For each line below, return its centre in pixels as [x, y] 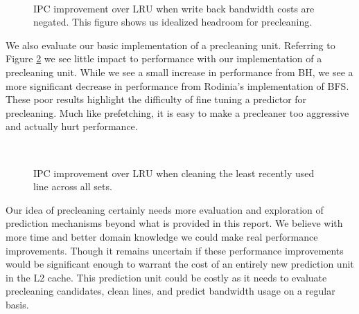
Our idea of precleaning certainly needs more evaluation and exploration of [165, 209]
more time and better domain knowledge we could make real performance [162, 236]
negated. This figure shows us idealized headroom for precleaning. [173, 22]
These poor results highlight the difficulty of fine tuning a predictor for [156, 99]
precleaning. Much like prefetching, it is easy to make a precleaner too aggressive [177, 112]
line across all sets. [73, 186]
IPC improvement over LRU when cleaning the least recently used [174, 173]
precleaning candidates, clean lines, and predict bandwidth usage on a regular [170, 291]
